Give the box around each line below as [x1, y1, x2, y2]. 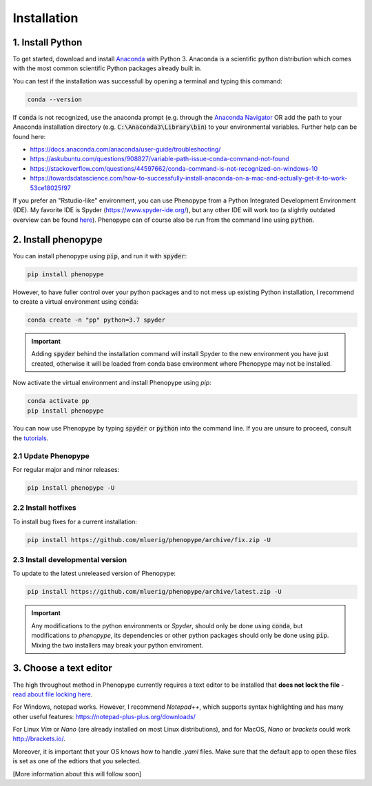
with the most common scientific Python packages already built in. [12, 64, 202, 72]
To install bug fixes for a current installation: [12, 517, 138, 526]
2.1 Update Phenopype [12, 451, 90, 461]
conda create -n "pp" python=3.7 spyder [27, 316, 165, 324]
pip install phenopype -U [27, 484, 115, 492]
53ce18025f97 [30, 183, 72, 192]
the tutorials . [12, 434, 49, 442]
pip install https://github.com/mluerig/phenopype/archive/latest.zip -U [27, 588, 282, 596]
